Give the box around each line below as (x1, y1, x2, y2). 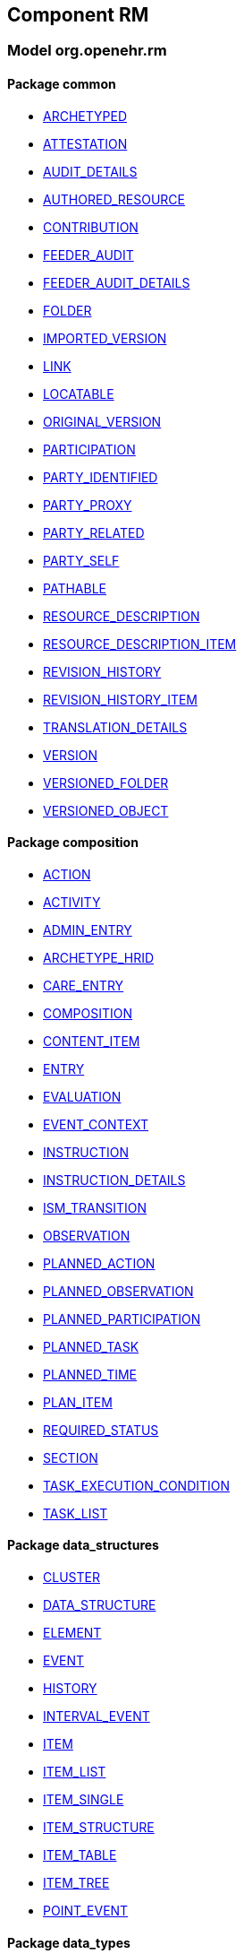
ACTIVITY (43, 894, 101, 910)
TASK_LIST (43, 1505, 108, 1521)
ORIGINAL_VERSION (43, 413, 162, 429)
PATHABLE (43, 580, 106, 596)
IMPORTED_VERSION (43, 330, 167, 346)
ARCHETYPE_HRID (43, 949, 155, 965)
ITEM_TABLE (43, 1847, 117, 1863)
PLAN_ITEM (43, 1394, 113, 1410)
